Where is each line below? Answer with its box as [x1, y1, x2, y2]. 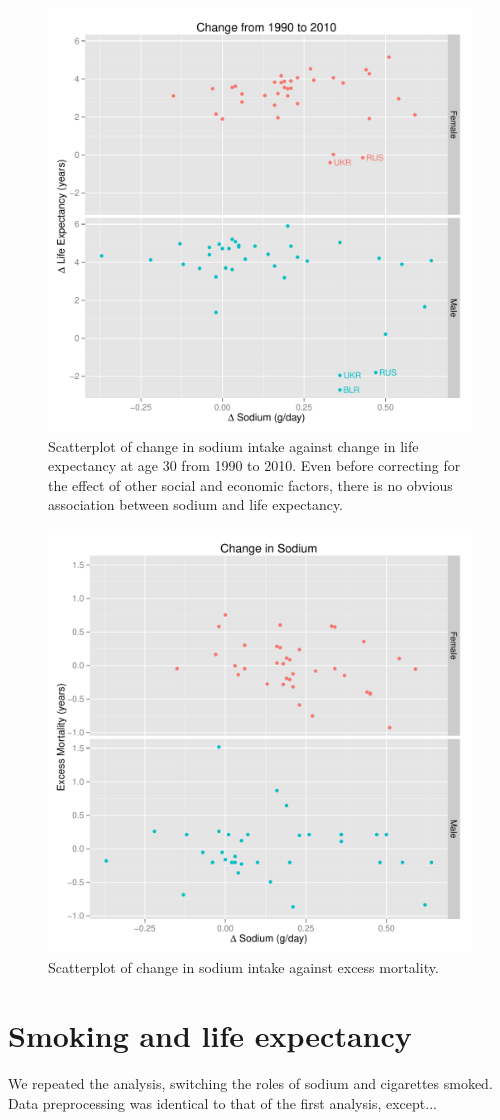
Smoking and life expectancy [8, 1015, 412, 1056]
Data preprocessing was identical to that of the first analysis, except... [8, 1092, 437, 1113]
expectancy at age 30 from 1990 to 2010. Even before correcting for [48, 455, 461, 476]
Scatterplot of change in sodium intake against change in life [48, 435, 419, 456]
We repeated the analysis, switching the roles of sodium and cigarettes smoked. [8, 1073, 493, 1094]
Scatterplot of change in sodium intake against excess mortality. [48, 956, 439, 977]
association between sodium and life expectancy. [48, 494, 344, 515]
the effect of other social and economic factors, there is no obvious [48, 474, 453, 495]
